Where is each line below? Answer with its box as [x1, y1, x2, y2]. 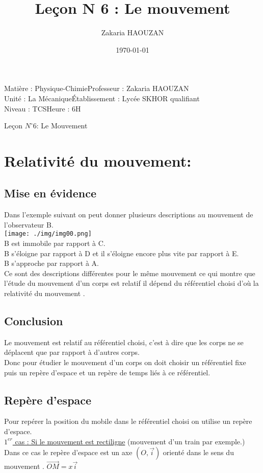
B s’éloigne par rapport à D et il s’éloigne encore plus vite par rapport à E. [4, 247, 239, 258]
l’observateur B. [4, 219, 54, 230]
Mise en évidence [4, 185, 97, 201]
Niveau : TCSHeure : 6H [4, 103, 81, 114]
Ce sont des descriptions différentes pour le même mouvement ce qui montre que [4, 267, 255, 278]
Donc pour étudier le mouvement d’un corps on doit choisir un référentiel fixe [4, 357, 246, 368]
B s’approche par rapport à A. [4, 258, 99, 268]
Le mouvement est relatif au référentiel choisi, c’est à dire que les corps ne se [4, 336, 244, 347]
